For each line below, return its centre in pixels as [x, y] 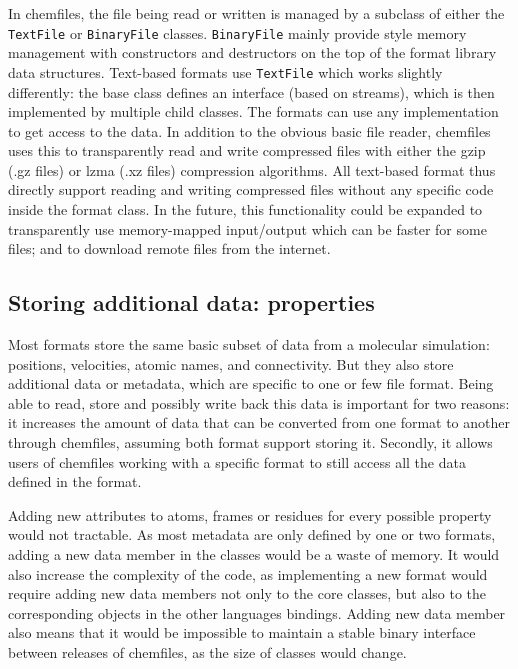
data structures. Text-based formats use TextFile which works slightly [225, 71]
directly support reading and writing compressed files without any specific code [251, 189]
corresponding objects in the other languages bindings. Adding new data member [257, 612]
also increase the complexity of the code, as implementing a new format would [248, 573]
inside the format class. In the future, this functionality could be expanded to [245, 209]
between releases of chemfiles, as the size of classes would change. [207, 651]
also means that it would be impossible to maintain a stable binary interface [242, 632]
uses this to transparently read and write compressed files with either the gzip [247, 150]
